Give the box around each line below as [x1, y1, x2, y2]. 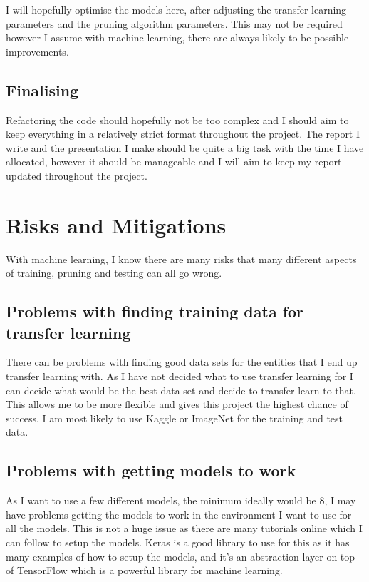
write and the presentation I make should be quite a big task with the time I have [6, 140, 364, 155]
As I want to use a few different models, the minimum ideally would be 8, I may [6, 493, 356, 508]
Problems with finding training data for [6, 300, 304, 322]
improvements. [6, 44, 69, 58]
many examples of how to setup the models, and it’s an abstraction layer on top [6, 548, 355, 563]
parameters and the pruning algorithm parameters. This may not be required [6, 16, 343, 31]
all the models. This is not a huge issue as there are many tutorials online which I [6, 521, 363, 536]
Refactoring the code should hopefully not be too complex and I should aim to [6, 112, 349, 127]
